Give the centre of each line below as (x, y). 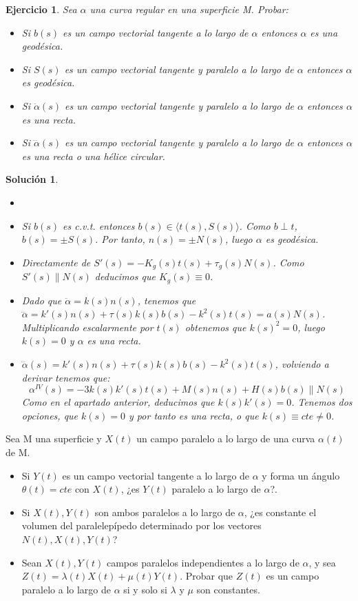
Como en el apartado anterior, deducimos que (118, 402)
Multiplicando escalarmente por (87, 327)
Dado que (42, 300)
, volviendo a (302, 364)
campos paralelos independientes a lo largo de (203, 562)
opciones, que (50, 415)
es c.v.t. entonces (99, 225)
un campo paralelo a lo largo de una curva (226, 439)
